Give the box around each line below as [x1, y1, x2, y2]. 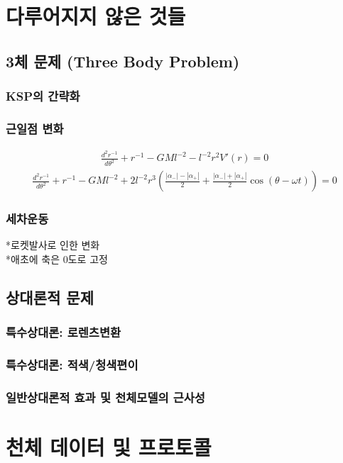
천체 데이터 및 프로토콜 [6, 433, 212, 462]
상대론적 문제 [6, 286, 94, 308]
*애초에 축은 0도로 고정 [6, 252, 108, 267]
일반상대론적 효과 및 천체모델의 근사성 [6, 389, 205, 406]
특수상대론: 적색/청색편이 [6, 356, 138, 374]
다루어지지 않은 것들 [6, 1, 186, 30]
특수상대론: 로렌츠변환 [6, 323, 121, 341]
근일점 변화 [6, 119, 64, 137]
